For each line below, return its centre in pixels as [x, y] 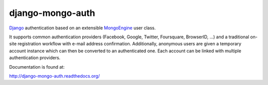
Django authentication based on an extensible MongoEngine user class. [82, 28]
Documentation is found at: [37, 67]
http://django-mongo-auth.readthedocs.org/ [55, 76]
